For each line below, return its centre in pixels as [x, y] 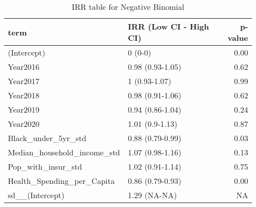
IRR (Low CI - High [168, 26]
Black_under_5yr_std [47, 138]
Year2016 [24, 67]
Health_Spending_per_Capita [61, 181]
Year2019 [24, 109]
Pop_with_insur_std [45, 166]
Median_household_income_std [64, 152]
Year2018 [24, 95]
